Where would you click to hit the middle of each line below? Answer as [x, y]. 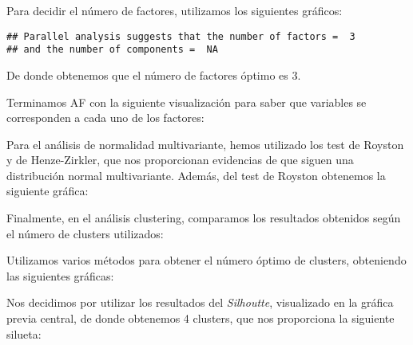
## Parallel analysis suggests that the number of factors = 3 [181, 36]
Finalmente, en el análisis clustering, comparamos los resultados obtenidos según [204, 218]
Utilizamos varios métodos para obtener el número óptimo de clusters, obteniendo [206, 260]
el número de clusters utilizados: [85, 233]
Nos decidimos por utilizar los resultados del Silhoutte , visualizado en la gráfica [200, 302]
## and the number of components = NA [112, 50]
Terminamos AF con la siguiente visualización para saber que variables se [187, 102]
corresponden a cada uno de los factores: [105, 118]
